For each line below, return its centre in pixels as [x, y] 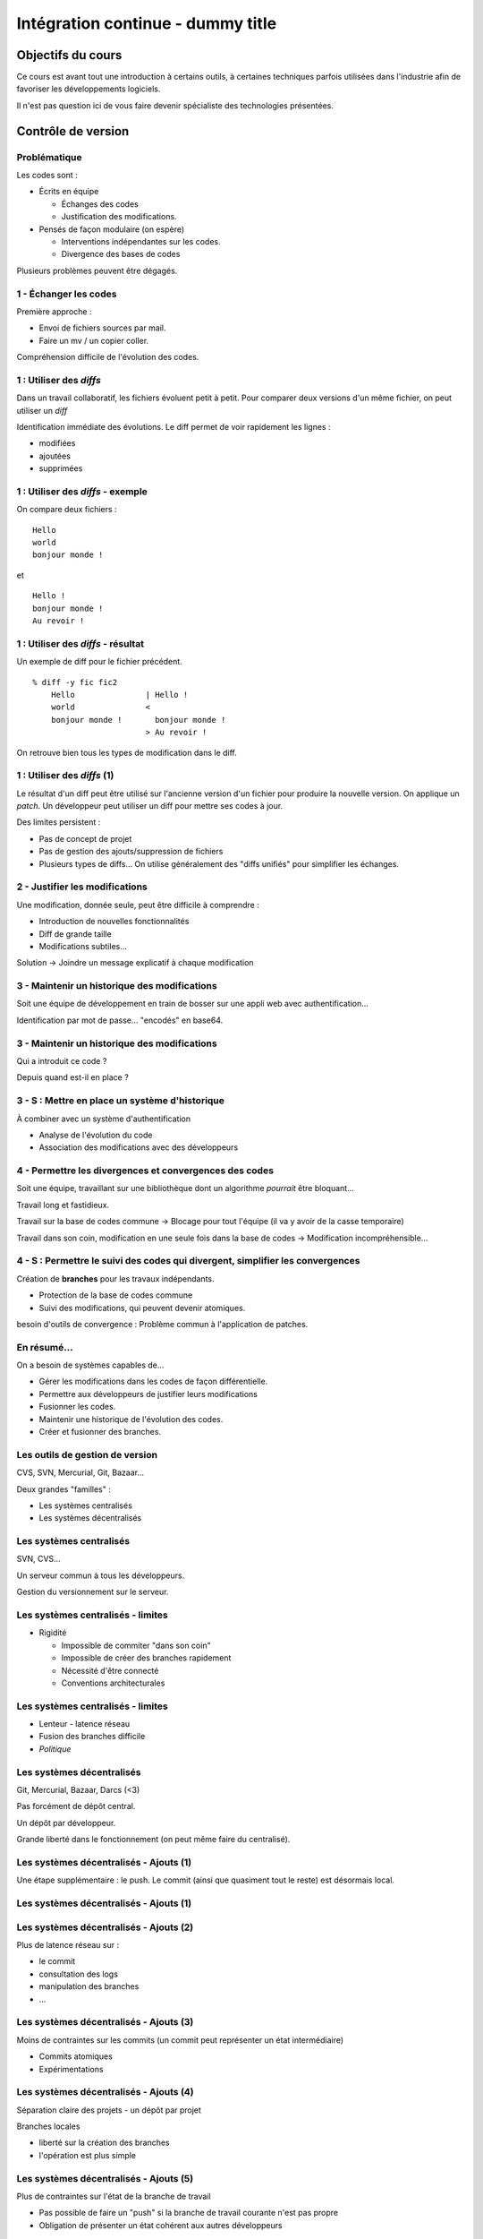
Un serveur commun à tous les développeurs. [101, 1575]
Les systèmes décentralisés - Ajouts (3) [105, 2022]
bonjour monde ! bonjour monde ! [138, 720]
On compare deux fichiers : [67, 510]
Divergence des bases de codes [121, 254]
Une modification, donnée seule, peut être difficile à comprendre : [138, 905]
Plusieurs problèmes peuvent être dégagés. [97, 270]
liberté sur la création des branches [104, 2143]
